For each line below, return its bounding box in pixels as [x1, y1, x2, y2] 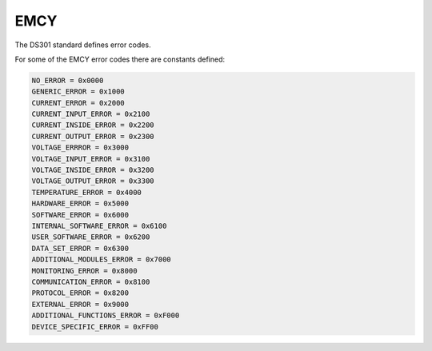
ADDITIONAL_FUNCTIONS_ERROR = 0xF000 [31, 311, 180, 320]
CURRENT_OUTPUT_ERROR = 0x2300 [31, 132, 155, 141]
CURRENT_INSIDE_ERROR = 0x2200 [31, 121, 155, 130]
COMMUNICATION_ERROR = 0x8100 [31, 277, 150, 286]
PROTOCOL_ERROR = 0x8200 [31, 289, 130, 297]
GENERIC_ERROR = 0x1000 [31, 87, 126, 96]
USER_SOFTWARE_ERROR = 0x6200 [31, 233, 150, 241]
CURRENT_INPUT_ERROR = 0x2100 [31, 110, 150, 119]
